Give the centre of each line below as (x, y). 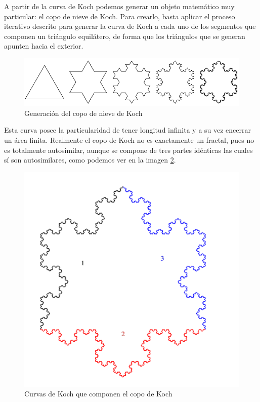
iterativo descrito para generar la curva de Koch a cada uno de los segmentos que (130, 26)
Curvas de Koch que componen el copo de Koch (98, 394)
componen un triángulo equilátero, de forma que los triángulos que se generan (125, 36)
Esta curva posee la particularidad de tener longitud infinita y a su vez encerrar (127, 130)
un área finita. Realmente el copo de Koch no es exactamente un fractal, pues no (129, 139)
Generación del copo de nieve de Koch (83, 113)
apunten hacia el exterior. (44, 46)
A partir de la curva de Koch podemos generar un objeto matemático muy (119, 6)
